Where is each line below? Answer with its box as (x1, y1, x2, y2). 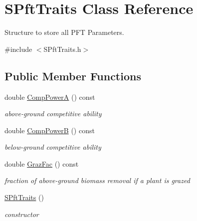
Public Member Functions (4, 68, 141, 83)
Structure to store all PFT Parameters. (4, 27, 124, 37)
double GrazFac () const (4, 158, 79, 169)
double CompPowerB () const (4, 125, 95, 135)
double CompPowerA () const (4, 91, 95, 102)
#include (4, 43, 32, 54)
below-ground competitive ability (4, 142, 101, 152)
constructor (4, 209, 39, 219)
